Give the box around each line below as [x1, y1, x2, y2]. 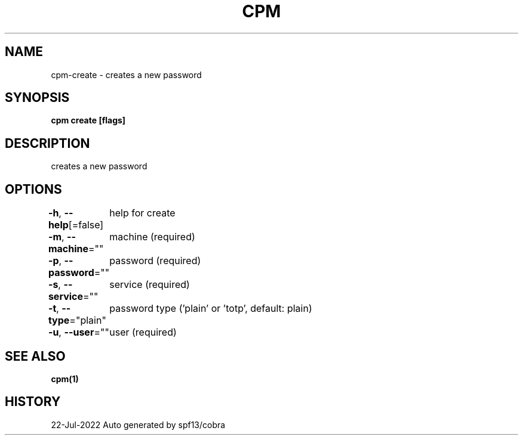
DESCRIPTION [5, 135, 90, 151]
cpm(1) [51, 373, 79, 384]
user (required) [109, 326, 177, 339]
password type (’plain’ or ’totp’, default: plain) [109, 302, 312, 315]
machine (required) [109, 231, 195, 243]
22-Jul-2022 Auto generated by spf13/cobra [51, 419, 226, 430]
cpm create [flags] [51, 115, 126, 126]
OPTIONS [5, 181, 62, 197]
